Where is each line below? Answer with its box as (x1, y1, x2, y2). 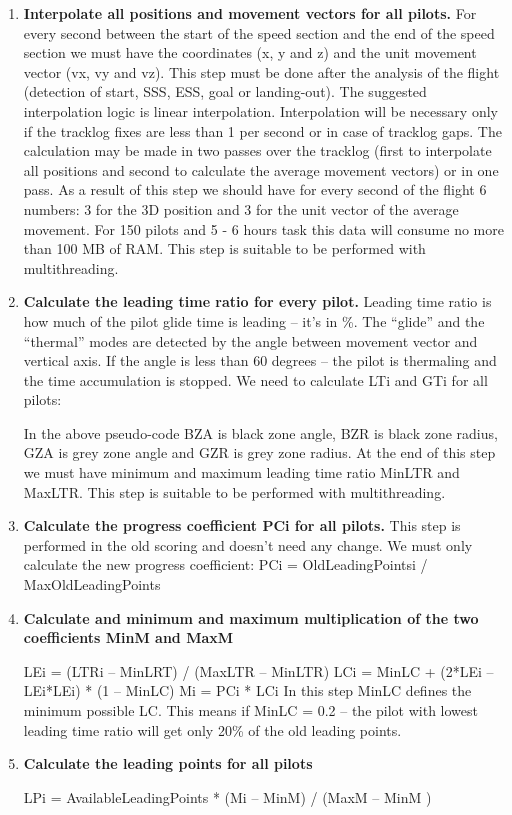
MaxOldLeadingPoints (23, 574, 161, 595)
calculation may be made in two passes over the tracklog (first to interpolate (23, 140, 492, 161)
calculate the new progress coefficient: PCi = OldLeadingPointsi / (23, 554, 428, 575)
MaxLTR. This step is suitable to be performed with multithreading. (23, 481, 446, 502)
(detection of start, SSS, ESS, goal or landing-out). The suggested (23, 81, 427, 102)
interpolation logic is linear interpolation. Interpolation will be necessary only (23, 100, 498, 121)
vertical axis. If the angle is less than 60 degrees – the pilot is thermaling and (23, 350, 497, 371)
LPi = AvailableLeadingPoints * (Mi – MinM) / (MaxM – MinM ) (23, 786, 432, 807)
